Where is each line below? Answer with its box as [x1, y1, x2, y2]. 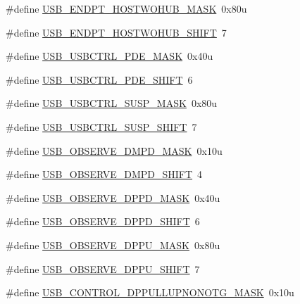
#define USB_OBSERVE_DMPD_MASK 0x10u [6, 143, 223, 158]
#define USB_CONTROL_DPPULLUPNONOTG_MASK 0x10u [6, 285, 294, 300]
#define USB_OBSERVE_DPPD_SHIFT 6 [6, 214, 200, 229]
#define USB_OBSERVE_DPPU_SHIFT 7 [6, 261, 200, 276]
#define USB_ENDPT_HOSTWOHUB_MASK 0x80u [6, 1, 247, 15]
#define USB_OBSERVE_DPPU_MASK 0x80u [6, 237, 220, 252]
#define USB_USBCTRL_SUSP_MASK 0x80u [6, 96, 218, 110]
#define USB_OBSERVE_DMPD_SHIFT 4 [6, 167, 203, 182]
